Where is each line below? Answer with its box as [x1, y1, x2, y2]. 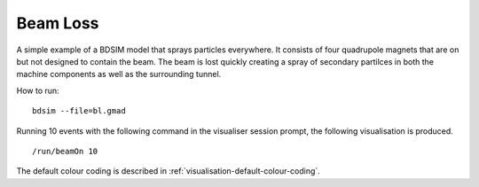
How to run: [16, 85, 59, 96]
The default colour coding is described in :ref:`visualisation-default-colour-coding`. [16, 166, 321, 176]
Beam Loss [16, 13, 99, 33]
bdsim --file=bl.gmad [32, 106, 126, 116]
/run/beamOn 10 [32, 146, 98, 156]
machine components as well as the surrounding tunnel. [16, 69, 222, 80]
